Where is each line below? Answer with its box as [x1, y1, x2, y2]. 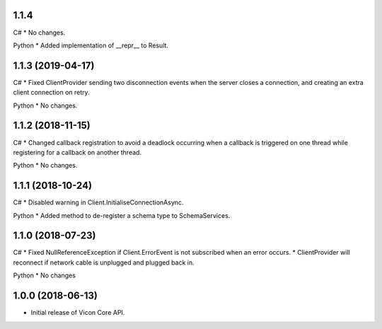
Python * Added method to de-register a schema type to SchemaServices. [13, 211, 231, 219]
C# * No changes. [13, 28, 66, 37]
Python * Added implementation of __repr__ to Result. [13, 41, 169, 50]
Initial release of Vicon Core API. [30, 308, 125, 317]
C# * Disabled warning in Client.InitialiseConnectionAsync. [13, 198, 184, 207]
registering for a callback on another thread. [13, 148, 141, 156]
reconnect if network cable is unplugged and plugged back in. [13, 258, 195, 267]
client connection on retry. [13, 88, 90, 97]
